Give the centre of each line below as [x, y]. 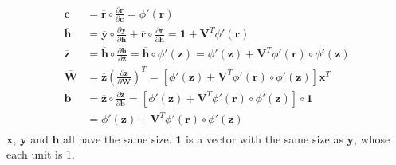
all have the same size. [118, 138]
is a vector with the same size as [265, 138]
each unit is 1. [41, 154]
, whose [372, 138]
